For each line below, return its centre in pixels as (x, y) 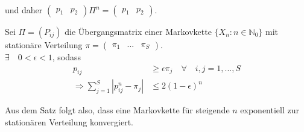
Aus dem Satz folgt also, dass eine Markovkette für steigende (117, 110)
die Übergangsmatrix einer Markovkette (138, 31)
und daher (24, 10)
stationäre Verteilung (44, 45)
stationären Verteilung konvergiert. (69, 122)
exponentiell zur (270, 110)
